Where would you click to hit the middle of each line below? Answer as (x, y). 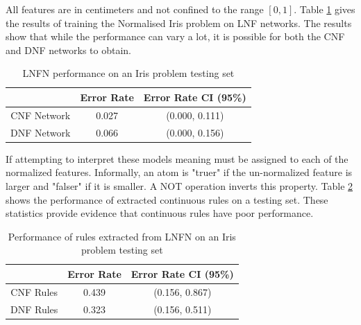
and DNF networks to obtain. (68, 50)
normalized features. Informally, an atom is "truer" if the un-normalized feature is (179, 172)
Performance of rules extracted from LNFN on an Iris (122, 236)
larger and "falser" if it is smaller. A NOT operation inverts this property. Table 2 (179, 185)
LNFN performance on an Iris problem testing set (128, 73)
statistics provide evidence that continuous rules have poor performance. (160, 213)
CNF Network (41, 115)
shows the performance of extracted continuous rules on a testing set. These (167, 199)
